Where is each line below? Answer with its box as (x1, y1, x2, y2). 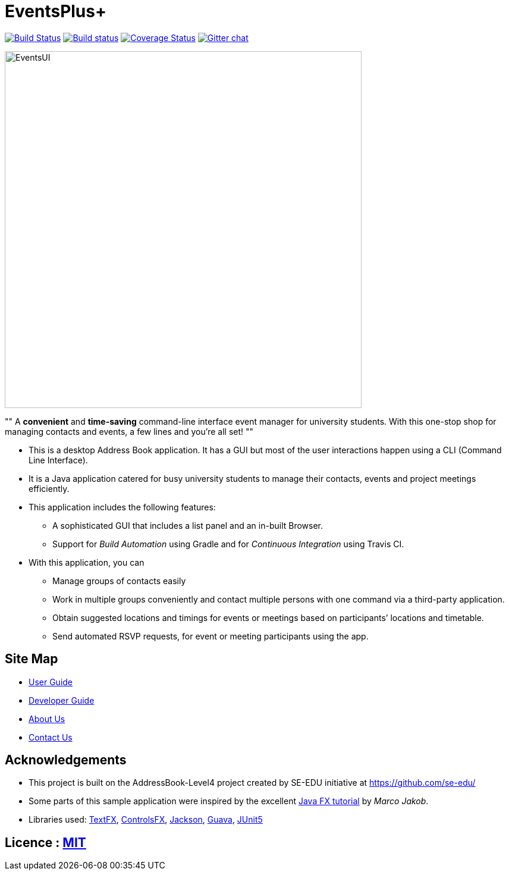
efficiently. (29, 483, 70, 494)
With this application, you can (29, 557, 144, 567)
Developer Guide (29, 695, 95, 705)
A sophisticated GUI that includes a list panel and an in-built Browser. (52, 520, 323, 531)
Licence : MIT (5, 835, 86, 850)
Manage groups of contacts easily (52, 575, 186, 586)
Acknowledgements (5, 752, 127, 768)
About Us (29, 713, 65, 724)
